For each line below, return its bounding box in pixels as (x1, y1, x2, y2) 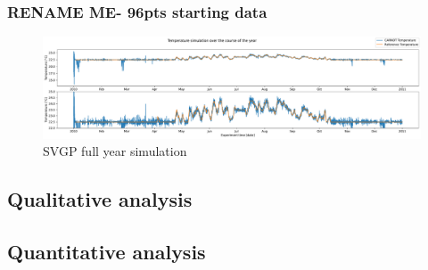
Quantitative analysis (7, 237, 206, 265)
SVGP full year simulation (43, 142, 187, 160)
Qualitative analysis (7, 185, 193, 213)
